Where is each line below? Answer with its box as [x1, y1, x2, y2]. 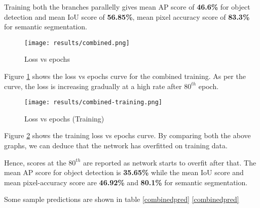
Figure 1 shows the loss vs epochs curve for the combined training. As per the [4, 71, 246, 81]
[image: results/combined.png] [24, 39, 130, 47]
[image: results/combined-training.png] [24, 99, 163, 106]
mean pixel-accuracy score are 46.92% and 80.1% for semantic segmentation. [4, 177, 248, 187]
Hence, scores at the [4, 157, 66, 168]
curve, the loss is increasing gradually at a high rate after [4, 80, 182, 91]
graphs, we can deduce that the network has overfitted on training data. [4, 140, 228, 151]
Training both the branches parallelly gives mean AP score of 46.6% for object [4, 2, 250, 12]
